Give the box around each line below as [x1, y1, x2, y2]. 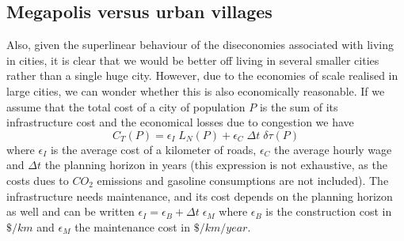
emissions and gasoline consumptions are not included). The [97, 171, 389, 188]
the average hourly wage [274, 141, 392, 157]
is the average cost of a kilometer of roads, [50, 141, 257, 157]
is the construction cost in [265, 203, 392, 220]
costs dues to [6, 171, 69, 188]
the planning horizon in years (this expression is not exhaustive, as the [44, 156, 387, 173]
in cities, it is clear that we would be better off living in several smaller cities [6, 51, 379, 68]
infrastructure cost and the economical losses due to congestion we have [6, 114, 354, 130]
